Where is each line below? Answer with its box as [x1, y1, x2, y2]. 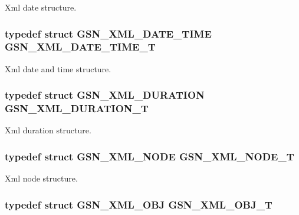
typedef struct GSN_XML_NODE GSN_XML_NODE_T [5, 149, 294, 163]
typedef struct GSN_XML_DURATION [5, 88, 205, 102]
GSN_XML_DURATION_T [5, 101, 149, 116]
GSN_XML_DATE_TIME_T [5, 39, 156, 54]
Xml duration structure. [5, 124, 91, 136]
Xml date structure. [5, 1, 77, 13]
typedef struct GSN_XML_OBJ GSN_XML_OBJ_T [5, 197, 272, 211]
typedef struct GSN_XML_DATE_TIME [5, 26, 212, 41]
